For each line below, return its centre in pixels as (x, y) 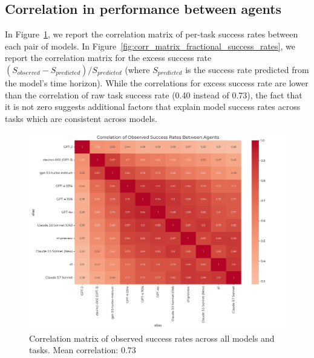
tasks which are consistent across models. (81, 118)
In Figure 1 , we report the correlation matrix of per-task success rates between (152, 34)
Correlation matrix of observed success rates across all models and (152, 338)
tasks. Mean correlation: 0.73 (83, 350)
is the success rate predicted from (247, 69)
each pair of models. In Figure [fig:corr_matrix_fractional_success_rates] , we (150, 46)
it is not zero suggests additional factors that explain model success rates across (153, 107)
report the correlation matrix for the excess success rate (108, 58)
